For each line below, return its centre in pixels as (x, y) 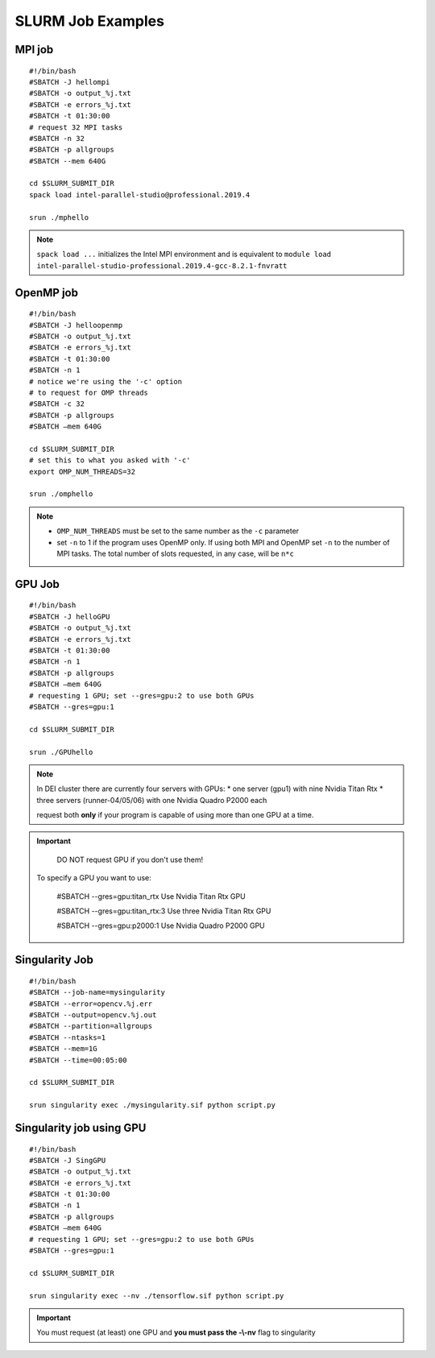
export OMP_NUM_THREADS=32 (83, 472)
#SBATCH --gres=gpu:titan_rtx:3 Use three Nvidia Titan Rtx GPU (164, 911)
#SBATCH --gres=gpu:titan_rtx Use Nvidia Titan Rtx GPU (151, 896)
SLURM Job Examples (90, 21)
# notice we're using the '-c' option (106, 381)
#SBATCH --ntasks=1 (68, 1037)
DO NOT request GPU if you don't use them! (130, 859)
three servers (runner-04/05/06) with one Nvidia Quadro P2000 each (152, 800)
